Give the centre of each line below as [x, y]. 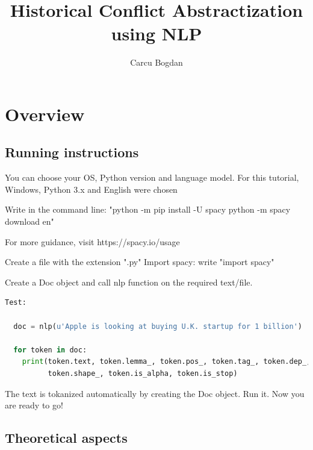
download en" [29, 221]
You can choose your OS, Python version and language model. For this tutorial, [152, 177]
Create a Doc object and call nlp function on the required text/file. [129, 282]
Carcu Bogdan [156, 62]
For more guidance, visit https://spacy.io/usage [92, 241]
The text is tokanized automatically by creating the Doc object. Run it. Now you [155, 393]
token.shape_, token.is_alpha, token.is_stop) [143, 374]
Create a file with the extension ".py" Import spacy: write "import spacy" [140, 262]
